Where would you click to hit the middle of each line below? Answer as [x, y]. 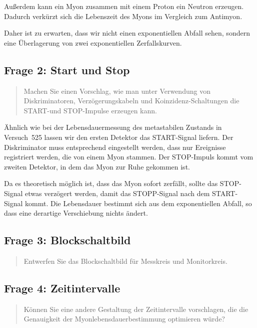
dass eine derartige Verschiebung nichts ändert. [76, 213]
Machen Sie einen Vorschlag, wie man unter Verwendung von [117, 91]
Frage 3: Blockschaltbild [67, 240]
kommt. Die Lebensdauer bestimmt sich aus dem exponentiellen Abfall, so [138, 203]
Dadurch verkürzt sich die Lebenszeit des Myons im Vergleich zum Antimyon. [123, 16]
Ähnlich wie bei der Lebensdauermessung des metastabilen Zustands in [113, 127]
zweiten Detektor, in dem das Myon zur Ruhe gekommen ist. [97, 166]
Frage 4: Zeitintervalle [62, 288]
